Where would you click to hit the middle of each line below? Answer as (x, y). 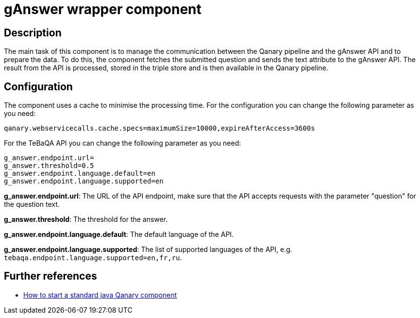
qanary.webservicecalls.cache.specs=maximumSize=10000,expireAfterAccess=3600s (160, 128)
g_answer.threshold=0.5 (49, 166)
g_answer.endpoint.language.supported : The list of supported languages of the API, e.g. (148, 250)
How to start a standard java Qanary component (100, 295)
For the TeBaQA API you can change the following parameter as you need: (123, 143)
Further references (50, 276)
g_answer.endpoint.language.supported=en (84, 181)
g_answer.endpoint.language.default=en (80, 174)
